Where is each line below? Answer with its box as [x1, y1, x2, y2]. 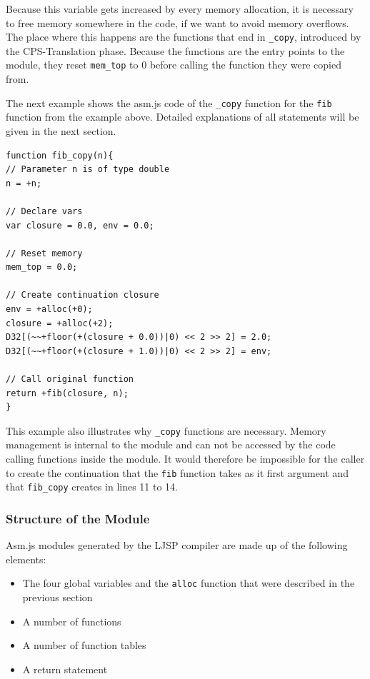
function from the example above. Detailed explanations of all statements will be [6, 109, 359, 124]
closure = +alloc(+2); [6, 318, 114, 328]
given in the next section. [6, 123, 116, 138]
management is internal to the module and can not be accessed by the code [6, 437, 336, 452]
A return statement [22, 661, 108, 676]
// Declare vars [6, 206, 83, 216]
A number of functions [22, 613, 121, 628]
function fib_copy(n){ [6, 150, 114, 161]
